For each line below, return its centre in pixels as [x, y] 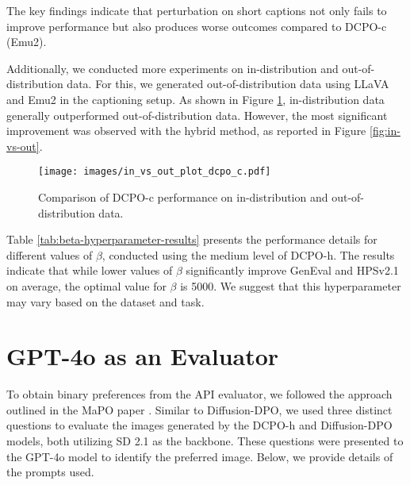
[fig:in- [385, 131]
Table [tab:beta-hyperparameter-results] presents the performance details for [192, 239]
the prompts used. [50, 472]
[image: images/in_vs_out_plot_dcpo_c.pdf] [155, 172]
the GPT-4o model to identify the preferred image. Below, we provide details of [200, 456]
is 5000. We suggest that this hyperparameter [291, 285]
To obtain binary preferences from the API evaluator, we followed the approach [199, 394]
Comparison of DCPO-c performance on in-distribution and [183, 197]
